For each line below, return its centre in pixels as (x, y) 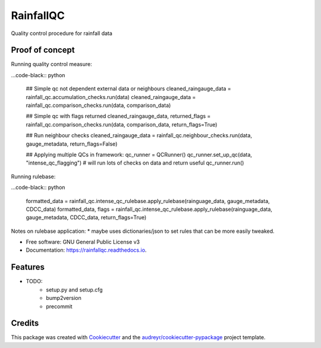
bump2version (64, 298)
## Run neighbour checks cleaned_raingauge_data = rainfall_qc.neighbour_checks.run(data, (139, 135)
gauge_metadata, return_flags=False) (72, 144)
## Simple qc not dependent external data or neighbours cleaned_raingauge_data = (128, 88)
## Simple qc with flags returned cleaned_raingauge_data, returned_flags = (118, 116)
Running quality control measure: (51, 64)
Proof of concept (43, 50)
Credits (25, 323)
